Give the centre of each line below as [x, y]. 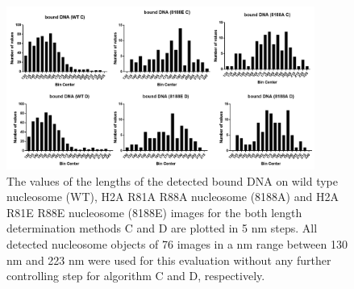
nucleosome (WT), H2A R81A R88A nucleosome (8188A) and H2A [173, 197]
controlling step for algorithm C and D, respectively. [136, 276]
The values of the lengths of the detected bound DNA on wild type [173, 180]
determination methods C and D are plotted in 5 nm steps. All [162, 228]
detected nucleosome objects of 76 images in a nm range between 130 [177, 243]
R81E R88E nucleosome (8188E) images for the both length [154, 212]
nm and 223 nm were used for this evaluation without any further [169, 260]
